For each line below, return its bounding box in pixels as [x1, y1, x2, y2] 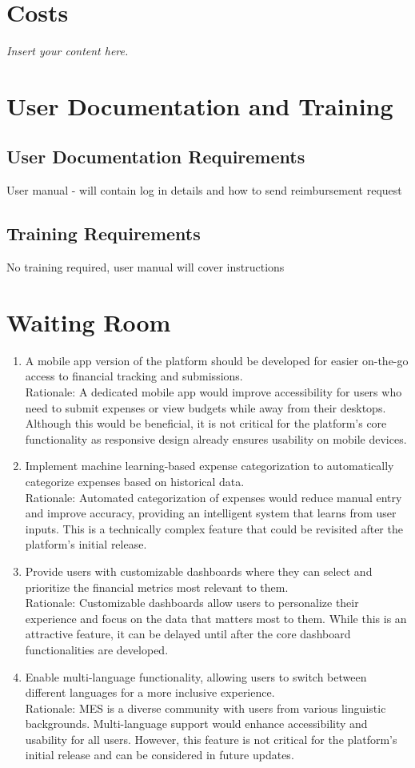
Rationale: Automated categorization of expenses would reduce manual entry [25, 489, 402, 505]
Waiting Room [6, 305, 171, 338]
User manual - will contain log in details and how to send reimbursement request [6, 182, 402, 199]
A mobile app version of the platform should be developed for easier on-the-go [25, 352, 409, 368]
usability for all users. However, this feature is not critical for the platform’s [25, 730, 397, 747]
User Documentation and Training [6, 89, 393, 122]
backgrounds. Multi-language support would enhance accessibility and [25, 715, 368, 732]
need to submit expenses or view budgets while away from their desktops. [25, 399, 386, 416]
